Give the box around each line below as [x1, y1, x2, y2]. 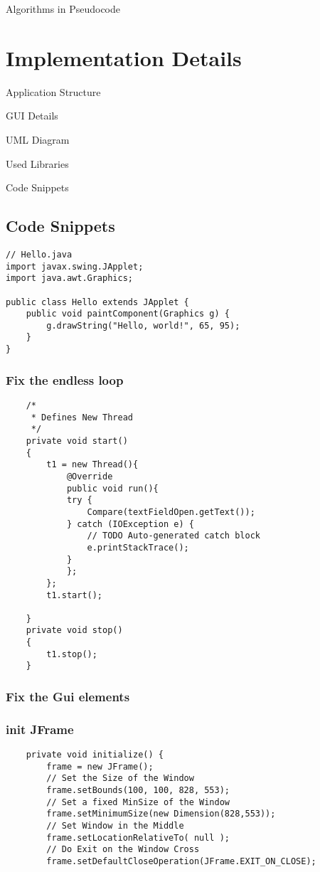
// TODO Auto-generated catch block [87, 531, 260, 541]
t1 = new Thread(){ [46, 459, 139, 470]
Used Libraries [6, 156, 69, 171]
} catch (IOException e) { [66, 519, 194, 529]
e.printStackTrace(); [87, 542, 189, 553]
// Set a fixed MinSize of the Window [46, 797, 230, 807]
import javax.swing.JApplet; [6, 261, 144, 272]
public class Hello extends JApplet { [6, 297, 189, 307]
